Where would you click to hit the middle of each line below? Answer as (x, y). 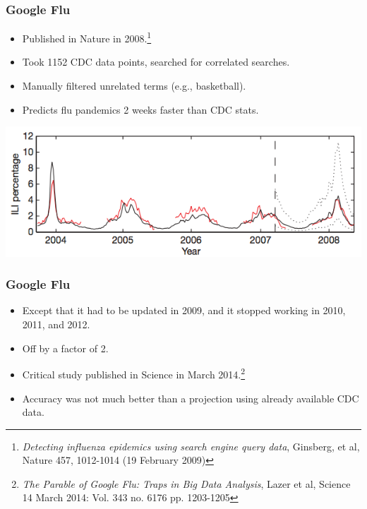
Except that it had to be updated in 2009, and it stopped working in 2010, (184, 310)
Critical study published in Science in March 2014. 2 (134, 373)
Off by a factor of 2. (65, 348)
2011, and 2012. (56, 324)
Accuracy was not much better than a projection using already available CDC (191, 398)
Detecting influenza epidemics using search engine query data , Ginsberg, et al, (191, 446)
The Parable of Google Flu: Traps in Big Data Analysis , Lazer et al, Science (186, 483)
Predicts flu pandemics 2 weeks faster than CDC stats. (140, 109)
